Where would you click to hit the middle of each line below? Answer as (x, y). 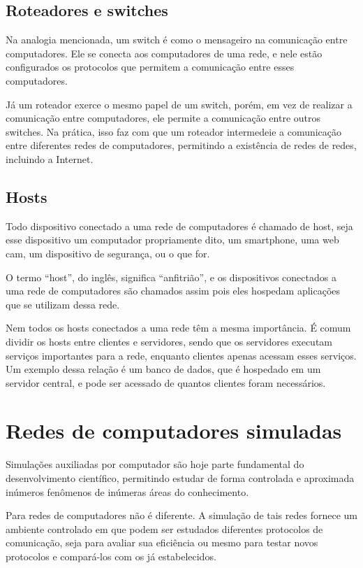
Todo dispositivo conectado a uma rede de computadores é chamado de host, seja (179, 226)
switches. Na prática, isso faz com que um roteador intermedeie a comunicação (174, 131)
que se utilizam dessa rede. (63, 304)
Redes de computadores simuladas (174, 431)
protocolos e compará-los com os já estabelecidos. (111, 556)
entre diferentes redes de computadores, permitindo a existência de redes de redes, (181, 145)
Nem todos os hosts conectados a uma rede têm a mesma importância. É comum (178, 328)
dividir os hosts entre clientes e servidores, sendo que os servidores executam (169, 341)
